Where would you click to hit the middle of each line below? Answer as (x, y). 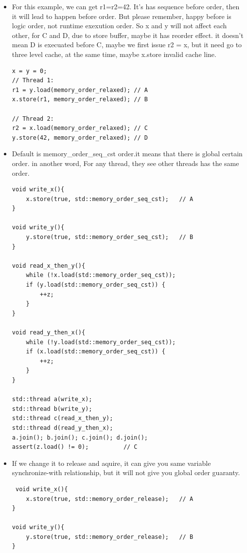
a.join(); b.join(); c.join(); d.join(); (80, 437)
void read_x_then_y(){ (49, 266)
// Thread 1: (33, 81)
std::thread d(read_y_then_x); (62, 428)
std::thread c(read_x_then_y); (62, 418)
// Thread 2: (33, 119)
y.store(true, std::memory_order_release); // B (110, 537)
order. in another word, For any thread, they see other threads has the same (125, 163)
